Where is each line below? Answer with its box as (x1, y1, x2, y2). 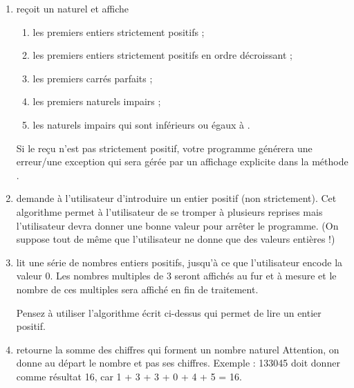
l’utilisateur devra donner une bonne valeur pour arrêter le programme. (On (16, 218, 339, 232)
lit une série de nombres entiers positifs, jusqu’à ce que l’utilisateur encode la (16, 255, 343, 269)
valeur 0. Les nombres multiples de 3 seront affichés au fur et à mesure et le (16, 268, 337, 283)
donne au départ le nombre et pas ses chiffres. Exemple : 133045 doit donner (16, 355, 340, 370)
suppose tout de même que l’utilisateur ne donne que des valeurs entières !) (16, 232, 335, 246)
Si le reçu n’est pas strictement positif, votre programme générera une (16, 140, 313, 155)
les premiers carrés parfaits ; (32, 71, 153, 85)
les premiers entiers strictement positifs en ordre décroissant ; (32, 48, 292, 62)
